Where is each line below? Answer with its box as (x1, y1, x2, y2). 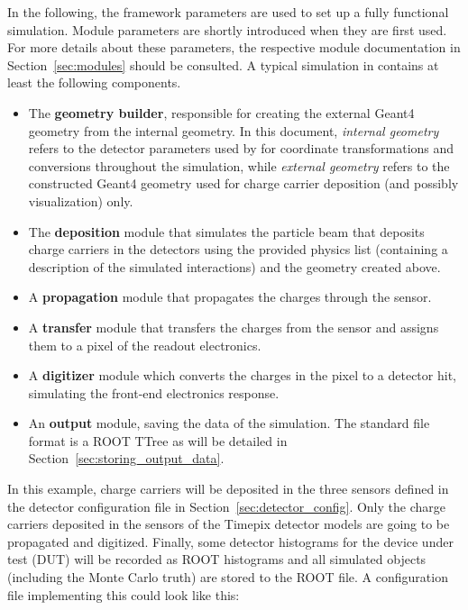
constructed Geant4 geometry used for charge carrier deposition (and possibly (28, 174, 459, 193)
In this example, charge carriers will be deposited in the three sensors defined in (7, 479, 449, 498)
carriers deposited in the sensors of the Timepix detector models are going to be (7, 514, 450, 533)
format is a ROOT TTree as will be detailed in (28, 431, 288, 450)
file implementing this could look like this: (7, 585, 240, 604)
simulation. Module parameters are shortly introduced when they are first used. (7, 20, 447, 39)
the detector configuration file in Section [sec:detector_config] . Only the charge (7, 496, 445, 515)
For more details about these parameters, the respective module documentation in (7, 38, 461, 57)
